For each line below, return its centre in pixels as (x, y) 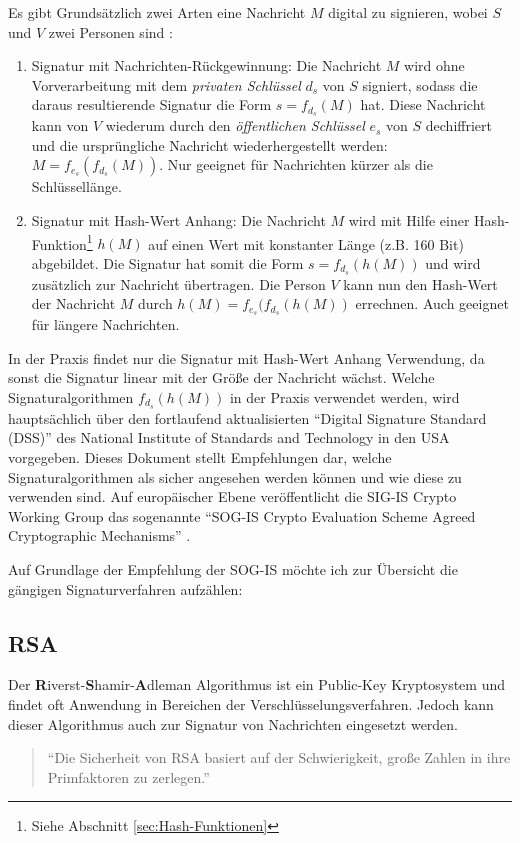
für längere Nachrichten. (105, 324)
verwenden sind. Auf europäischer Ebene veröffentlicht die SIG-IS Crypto (232, 496)
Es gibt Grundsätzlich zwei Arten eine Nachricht (157, 12)
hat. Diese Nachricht (423, 104)
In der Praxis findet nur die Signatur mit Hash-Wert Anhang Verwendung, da (246, 357)
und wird (453, 262)
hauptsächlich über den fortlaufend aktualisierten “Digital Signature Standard (247, 417)
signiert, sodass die (420, 84)
